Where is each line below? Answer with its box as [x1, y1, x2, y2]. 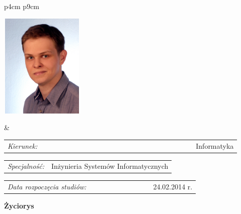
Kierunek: [8, 140, 38, 151]
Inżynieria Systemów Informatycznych [51, 161, 169, 171]
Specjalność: [8, 161, 44, 171]
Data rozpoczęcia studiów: [8, 181, 87, 192]
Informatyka [196, 140, 234, 151]
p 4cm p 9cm [4, 1, 40, 11]
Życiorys [4, 200, 34, 211]
